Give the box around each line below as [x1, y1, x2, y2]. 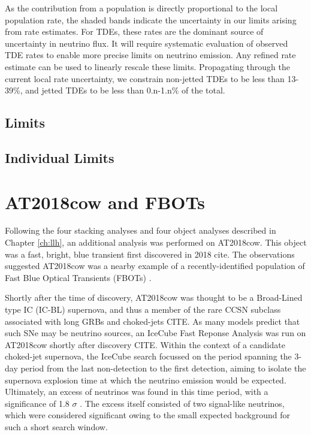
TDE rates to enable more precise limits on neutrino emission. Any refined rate [5, 49, 296, 61]
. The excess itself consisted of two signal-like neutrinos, [80, 397, 285, 409]
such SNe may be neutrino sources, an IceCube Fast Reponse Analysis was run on [5, 327, 306, 339]
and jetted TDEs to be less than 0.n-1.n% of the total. [25, 84, 225, 96]
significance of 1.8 [5, 397, 70, 409]
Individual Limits [5, 148, 114, 167]
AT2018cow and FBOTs [5, 189, 205, 214]
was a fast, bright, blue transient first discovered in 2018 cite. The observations [5, 247, 295, 260]
